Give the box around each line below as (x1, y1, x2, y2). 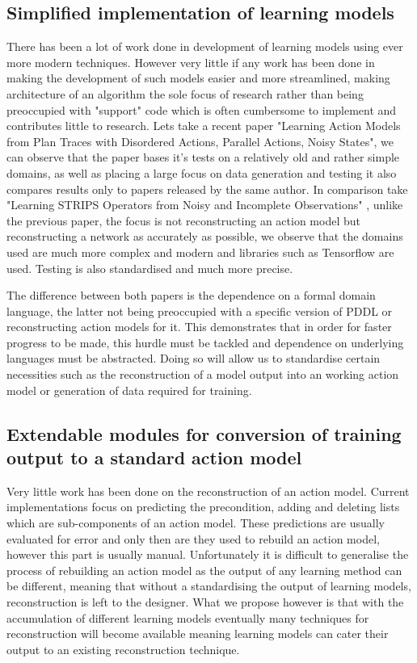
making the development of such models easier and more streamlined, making (6, 69, 390, 86)
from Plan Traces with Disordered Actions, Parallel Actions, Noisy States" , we (6, 132, 394, 149)
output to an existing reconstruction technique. (6, 640, 240, 657)
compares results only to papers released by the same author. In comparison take (6, 180, 408, 197)
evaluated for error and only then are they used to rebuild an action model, (6, 530, 380, 547)
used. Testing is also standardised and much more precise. (6, 259, 293, 276)
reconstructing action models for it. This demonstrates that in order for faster (6, 318, 392, 335)
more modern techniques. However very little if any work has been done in (6, 53, 375, 70)
